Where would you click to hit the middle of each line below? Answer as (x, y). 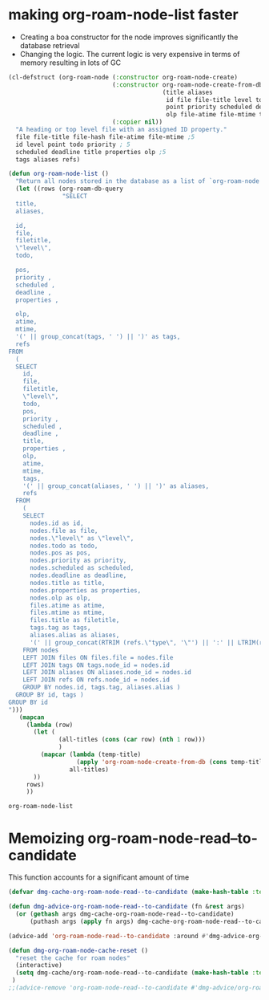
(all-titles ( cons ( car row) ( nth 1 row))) (132, 740)
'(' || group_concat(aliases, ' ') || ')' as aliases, (116, 486)
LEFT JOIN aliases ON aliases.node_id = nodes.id (107, 673)
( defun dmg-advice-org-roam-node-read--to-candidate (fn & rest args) (127, 907)
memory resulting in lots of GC (70, 63)
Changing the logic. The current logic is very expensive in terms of (130, 54)
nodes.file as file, (64, 530)
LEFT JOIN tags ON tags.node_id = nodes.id (96, 665)
